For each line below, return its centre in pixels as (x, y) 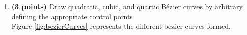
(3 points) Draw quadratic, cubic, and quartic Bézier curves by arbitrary (127, 6)
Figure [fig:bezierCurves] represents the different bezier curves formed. (121, 26)
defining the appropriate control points (72, 16)
